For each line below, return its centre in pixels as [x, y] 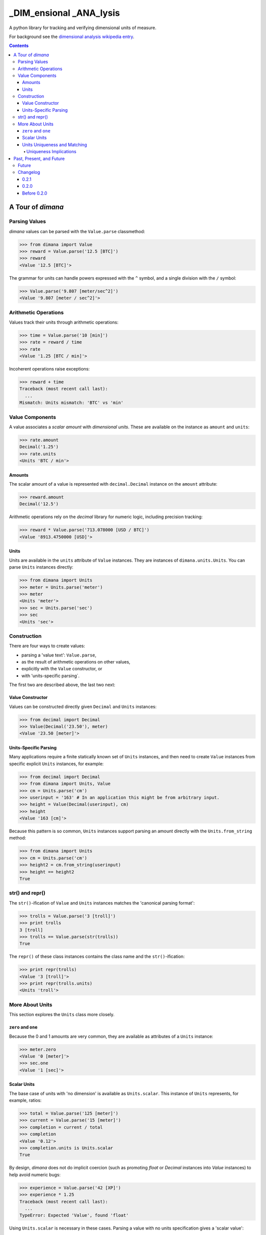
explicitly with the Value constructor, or [62, 669]
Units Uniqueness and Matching [55, 144]
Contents [19, 46]
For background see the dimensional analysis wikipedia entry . [72, 37]
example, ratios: [25, 1100]
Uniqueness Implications [51, 152]
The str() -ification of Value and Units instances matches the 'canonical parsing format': [102, 903]
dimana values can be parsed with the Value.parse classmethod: [77, 231]
